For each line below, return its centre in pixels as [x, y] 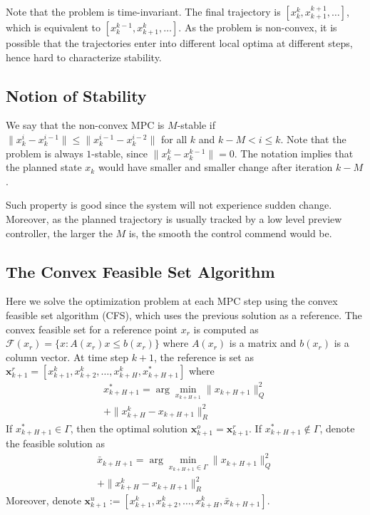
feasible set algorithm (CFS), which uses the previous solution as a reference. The [184, 314]
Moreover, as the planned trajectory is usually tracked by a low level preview [174, 218]
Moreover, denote [43, 500]
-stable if [196, 125]
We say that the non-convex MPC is [85, 125]
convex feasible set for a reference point [92, 329]
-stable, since [120, 153]
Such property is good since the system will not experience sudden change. [169, 205]
